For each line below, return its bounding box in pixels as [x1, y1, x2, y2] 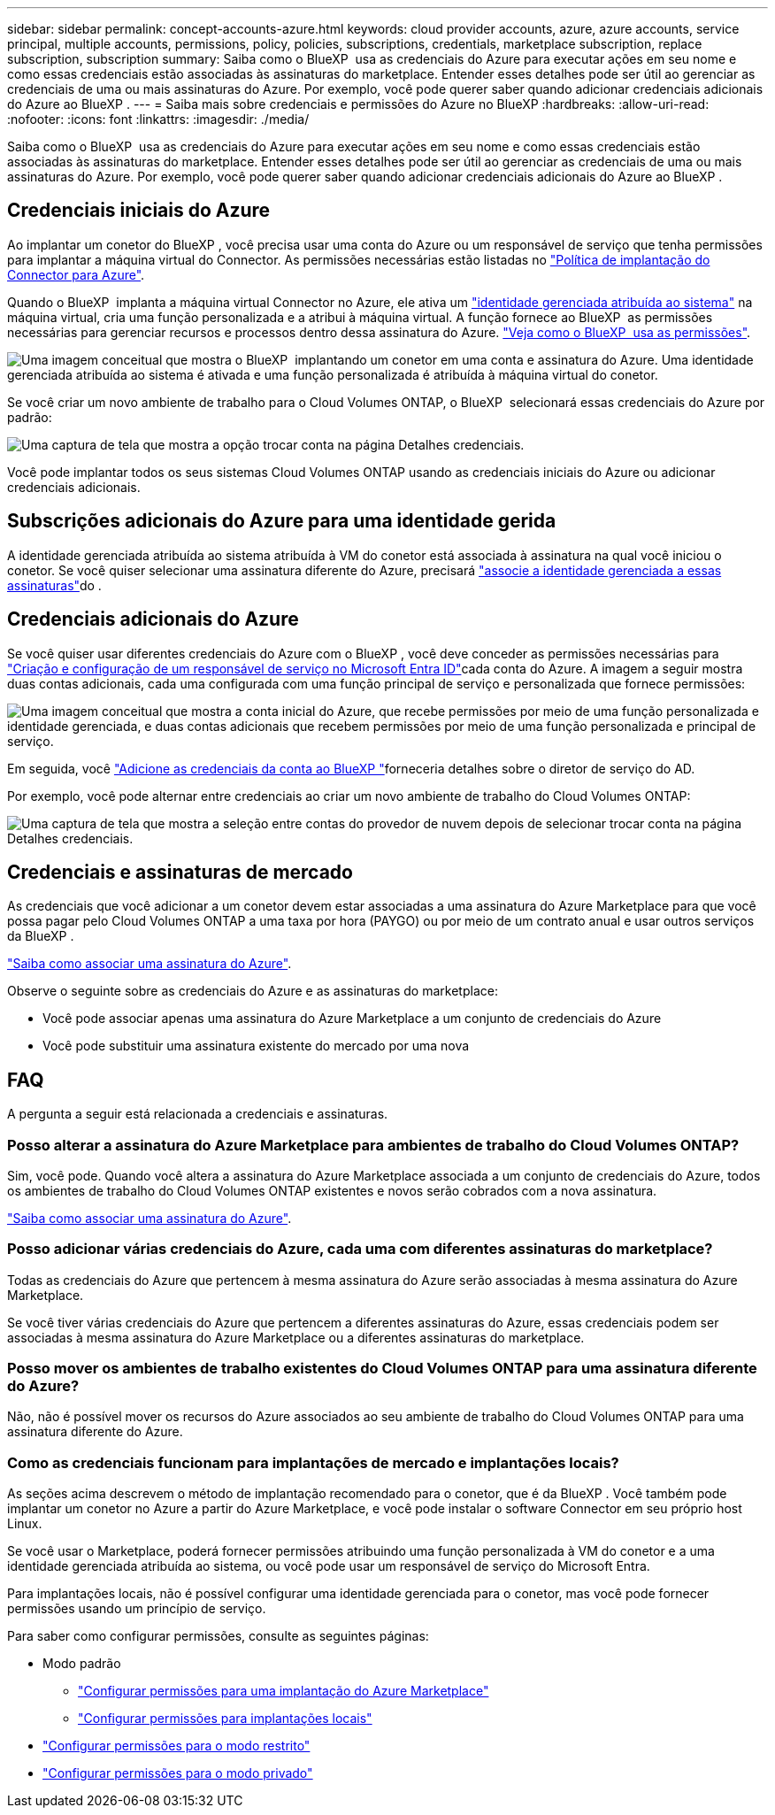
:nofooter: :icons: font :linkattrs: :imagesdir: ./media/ [7, 112, 310, 127]
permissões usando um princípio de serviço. [7, 1601, 266, 1617]
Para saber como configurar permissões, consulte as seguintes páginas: [7, 1628, 429, 1644]
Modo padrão [42, 1656, 121, 1672]
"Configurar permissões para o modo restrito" [42, 1738, 311, 1754]
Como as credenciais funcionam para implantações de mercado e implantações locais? [7, 1453, 619, 1472]
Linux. [7, 1516, 42, 1532]
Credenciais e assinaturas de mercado [7, 860, 353, 883]
